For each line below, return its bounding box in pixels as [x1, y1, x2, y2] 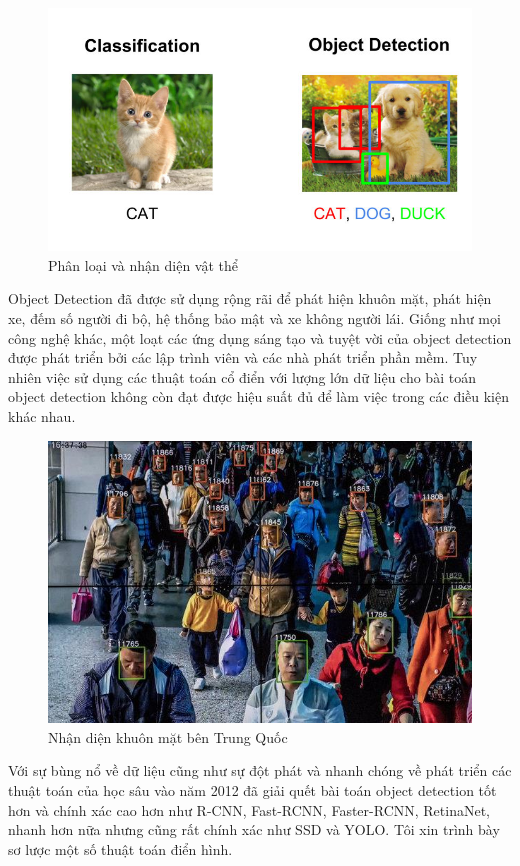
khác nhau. [8, 406, 76, 427]
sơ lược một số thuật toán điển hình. [8, 838, 233, 859]
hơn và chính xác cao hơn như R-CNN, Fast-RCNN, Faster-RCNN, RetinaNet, [8, 799, 491, 820]
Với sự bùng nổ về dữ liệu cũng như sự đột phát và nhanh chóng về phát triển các [8, 760, 512, 781]
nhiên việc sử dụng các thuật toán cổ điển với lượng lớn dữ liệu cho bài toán [8, 366, 476, 387]
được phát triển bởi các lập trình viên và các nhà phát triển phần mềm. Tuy [8, 347, 478, 368]
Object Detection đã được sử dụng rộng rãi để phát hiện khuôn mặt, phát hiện [8, 288, 492, 309]
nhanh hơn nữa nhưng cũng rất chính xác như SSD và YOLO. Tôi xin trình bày [8, 819, 500, 840]
